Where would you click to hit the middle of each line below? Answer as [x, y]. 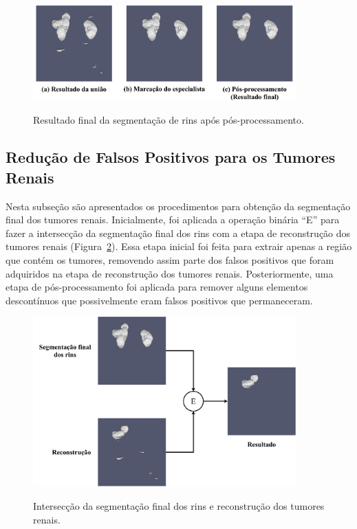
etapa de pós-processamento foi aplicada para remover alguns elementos [157, 287]
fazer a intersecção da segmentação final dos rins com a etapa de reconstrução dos [178, 233]
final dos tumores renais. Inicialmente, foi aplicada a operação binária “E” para [173, 220]
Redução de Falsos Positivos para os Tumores [171, 157]
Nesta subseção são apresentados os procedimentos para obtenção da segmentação [178, 206]
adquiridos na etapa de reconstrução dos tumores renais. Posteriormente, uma [170, 273]
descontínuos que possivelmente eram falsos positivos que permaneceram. [159, 300]
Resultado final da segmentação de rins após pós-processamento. [169, 120]
